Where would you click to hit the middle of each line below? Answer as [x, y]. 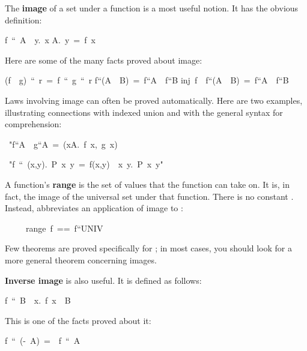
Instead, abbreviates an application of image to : [94, 208]
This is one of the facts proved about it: [78, 320]
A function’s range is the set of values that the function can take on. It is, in [147, 184]
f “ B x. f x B [38, 300]
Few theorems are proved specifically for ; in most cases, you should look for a [148, 248]
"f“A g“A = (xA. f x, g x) [63, 144]
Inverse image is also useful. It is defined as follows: [103, 280]
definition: [23, 19]
